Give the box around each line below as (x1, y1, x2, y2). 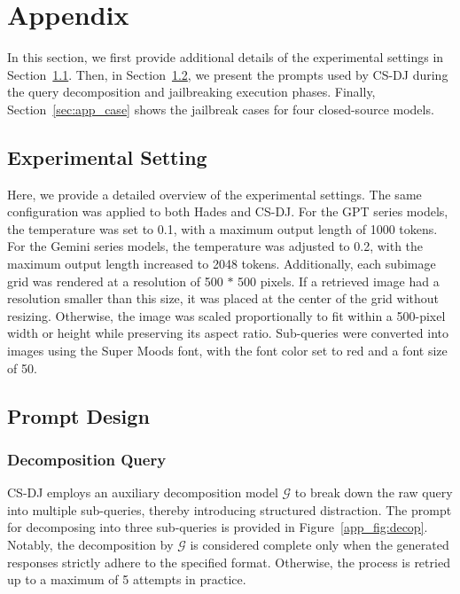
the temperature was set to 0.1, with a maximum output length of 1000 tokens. (7, 219, 438, 238)
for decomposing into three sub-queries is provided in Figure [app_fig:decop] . (7, 518, 428, 536)
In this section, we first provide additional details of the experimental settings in (7, 48, 444, 66)
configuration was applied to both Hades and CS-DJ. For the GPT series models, (7, 202, 448, 221)
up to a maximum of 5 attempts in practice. (7, 570, 246, 589)
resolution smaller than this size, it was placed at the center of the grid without (7, 289, 440, 308)
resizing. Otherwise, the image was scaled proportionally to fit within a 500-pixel (7, 306, 446, 324)
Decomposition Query (7, 448, 167, 470)
